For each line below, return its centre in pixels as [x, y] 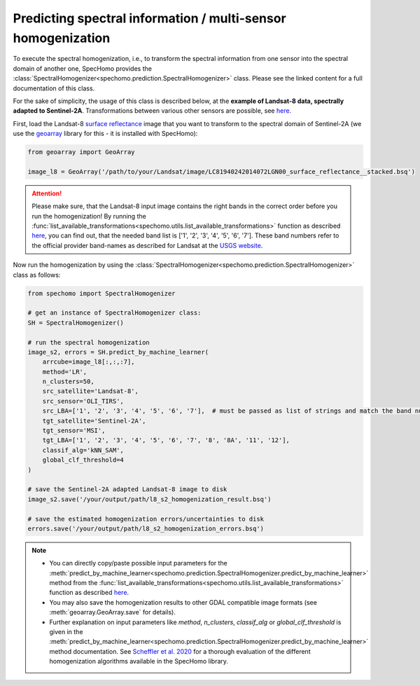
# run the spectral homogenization [89, 342]
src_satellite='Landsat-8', [91, 391]
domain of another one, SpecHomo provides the [82, 68]
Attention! [47, 193]
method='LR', [65, 372]
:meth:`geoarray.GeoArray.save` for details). [113, 612]
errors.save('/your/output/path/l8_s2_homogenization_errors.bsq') [146, 528]
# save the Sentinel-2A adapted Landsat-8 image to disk [127, 489]
